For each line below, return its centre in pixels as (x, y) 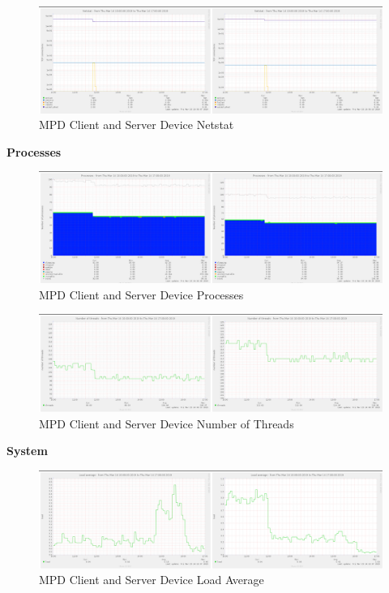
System (27, 451)
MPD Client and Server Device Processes (141, 294)
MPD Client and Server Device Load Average (152, 580)
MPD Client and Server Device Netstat (137, 125)
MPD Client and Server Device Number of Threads (167, 423)
